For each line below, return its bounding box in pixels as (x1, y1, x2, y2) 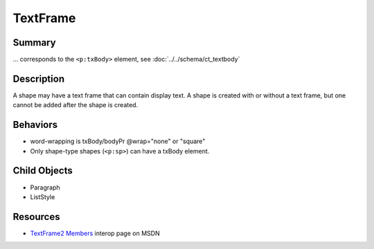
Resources (12, 211, 60, 223)
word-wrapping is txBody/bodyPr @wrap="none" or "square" (30, 137, 206, 145)
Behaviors (12, 119, 58, 131)
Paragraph (30, 183, 60, 192)
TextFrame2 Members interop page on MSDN (30, 229, 160, 237)
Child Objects (12, 165, 73, 176)
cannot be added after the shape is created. (12, 101, 139, 109)
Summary (12, 37, 56, 48)
